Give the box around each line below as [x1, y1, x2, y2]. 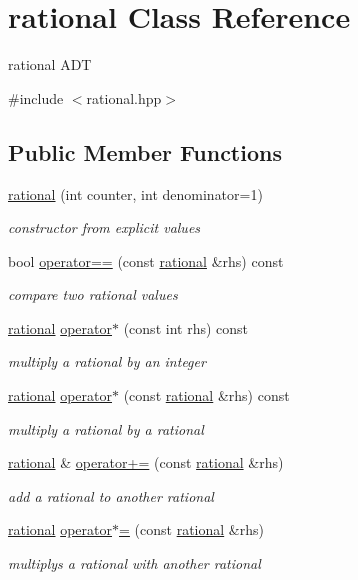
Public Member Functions [8, 136, 282, 167]
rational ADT [8, 54, 92, 75]
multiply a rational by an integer [8, 351, 206, 372]
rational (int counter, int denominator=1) [8, 183, 263, 204]
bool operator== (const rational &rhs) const [8, 250, 284, 271]
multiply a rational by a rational [8, 418, 204, 439]
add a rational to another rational [8, 485, 214, 506]
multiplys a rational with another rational [8, 553, 261, 574]
